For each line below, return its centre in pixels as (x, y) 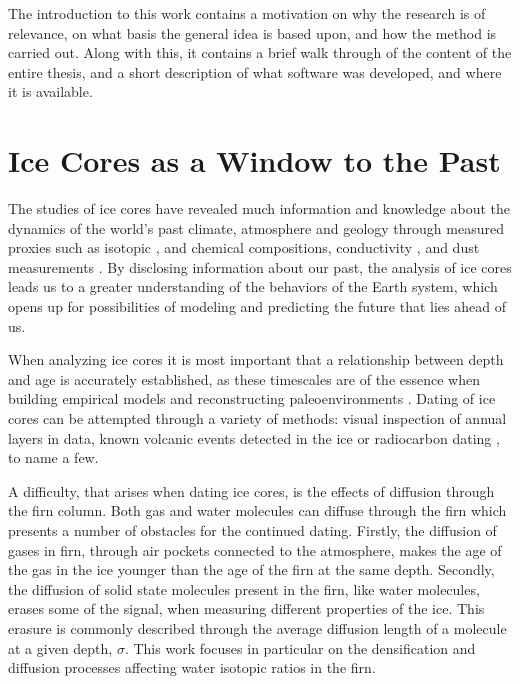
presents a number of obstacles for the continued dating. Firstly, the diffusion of (252, 530)
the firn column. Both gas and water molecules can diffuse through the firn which (257, 510)
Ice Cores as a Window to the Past (254, 160)
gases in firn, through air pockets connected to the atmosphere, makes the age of (255, 549)
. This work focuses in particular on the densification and (300, 647)
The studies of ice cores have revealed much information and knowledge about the (259, 208)
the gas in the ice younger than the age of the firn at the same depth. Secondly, (251, 569)
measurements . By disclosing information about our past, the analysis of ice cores (260, 266)
